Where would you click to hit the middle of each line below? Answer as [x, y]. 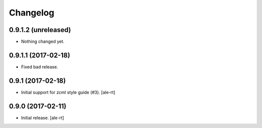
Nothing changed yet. [43, 42]
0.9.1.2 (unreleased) [40, 30]
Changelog [32, 13]
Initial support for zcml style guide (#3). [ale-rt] [68, 92]
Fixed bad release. [40, 67]
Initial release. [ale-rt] [42, 118]
